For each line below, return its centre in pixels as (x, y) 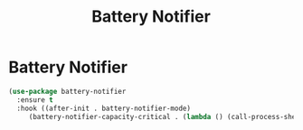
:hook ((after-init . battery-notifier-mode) (104, 108)
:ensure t (35, 100)
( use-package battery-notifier (67, 91)
